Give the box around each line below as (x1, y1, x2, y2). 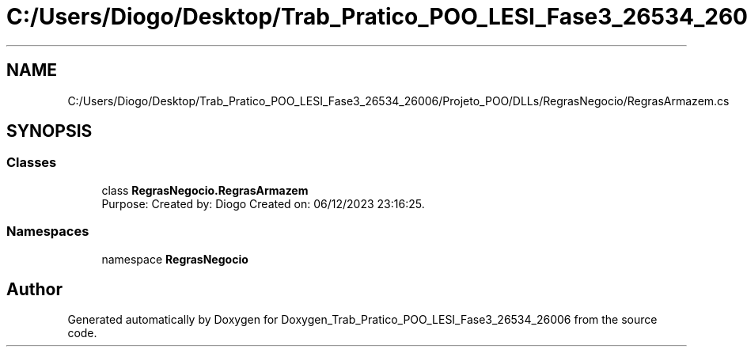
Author (6, 279, 63, 299)
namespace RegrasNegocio (101, 252, 248, 266)
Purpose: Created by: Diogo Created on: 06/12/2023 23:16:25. (101, 196, 425, 211)
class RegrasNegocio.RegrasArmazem (101, 183, 309, 197)
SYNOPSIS (6, 121, 93, 142)
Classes (6, 154, 57, 171)
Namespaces (6, 223, 89, 240)
